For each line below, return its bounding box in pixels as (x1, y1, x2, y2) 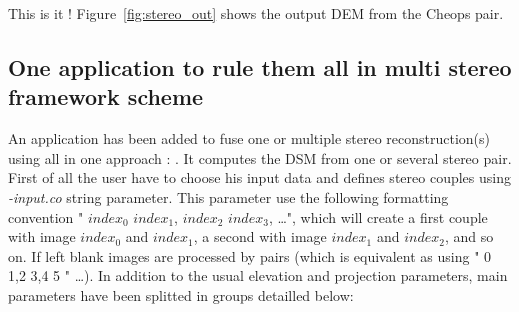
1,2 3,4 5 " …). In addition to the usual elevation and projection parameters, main (8, 265, 508, 286)
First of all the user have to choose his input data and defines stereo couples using (8, 167, 511, 188)
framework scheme (8, 81, 204, 112)
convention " (8, 206, 84, 227)
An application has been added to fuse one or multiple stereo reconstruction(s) (8, 128, 490, 149)
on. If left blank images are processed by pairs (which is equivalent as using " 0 (8, 245, 492, 266)
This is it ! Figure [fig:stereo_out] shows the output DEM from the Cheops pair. (8, 3, 504, 23)
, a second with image (193, 226, 327, 247)
